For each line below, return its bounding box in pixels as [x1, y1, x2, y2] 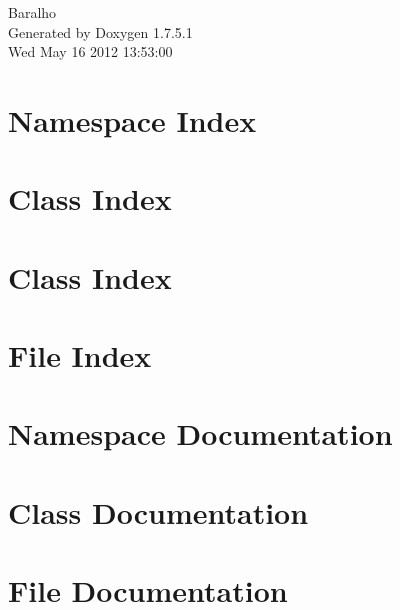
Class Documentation [8, 491, 309, 532]
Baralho [8, 2, 57, 22]
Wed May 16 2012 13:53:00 [8, 41, 173, 62]
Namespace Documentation [8, 413, 393, 454]
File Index [8, 335, 152, 376]
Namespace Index [8, 99, 257, 140]
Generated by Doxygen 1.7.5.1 [8, 21, 193, 42]
